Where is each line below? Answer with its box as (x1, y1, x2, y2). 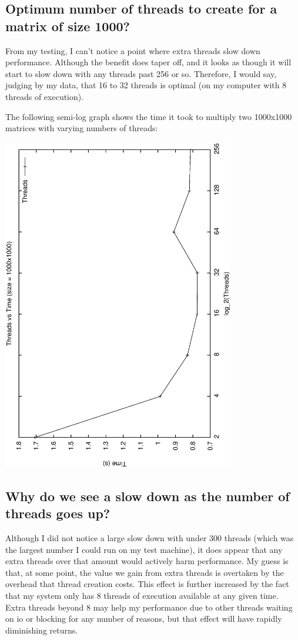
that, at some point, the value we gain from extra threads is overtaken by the (5, 566, 284, 578)
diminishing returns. (5, 624, 78, 636)
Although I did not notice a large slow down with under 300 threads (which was (5, 531, 294, 544)
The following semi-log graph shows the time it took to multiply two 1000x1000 (5, 110, 292, 122)
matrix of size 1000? (5, 16, 130, 35)
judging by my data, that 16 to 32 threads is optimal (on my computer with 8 (5, 79, 287, 91)
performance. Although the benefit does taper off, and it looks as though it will (5, 56, 292, 68)
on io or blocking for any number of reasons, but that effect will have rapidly (5, 612, 282, 625)
